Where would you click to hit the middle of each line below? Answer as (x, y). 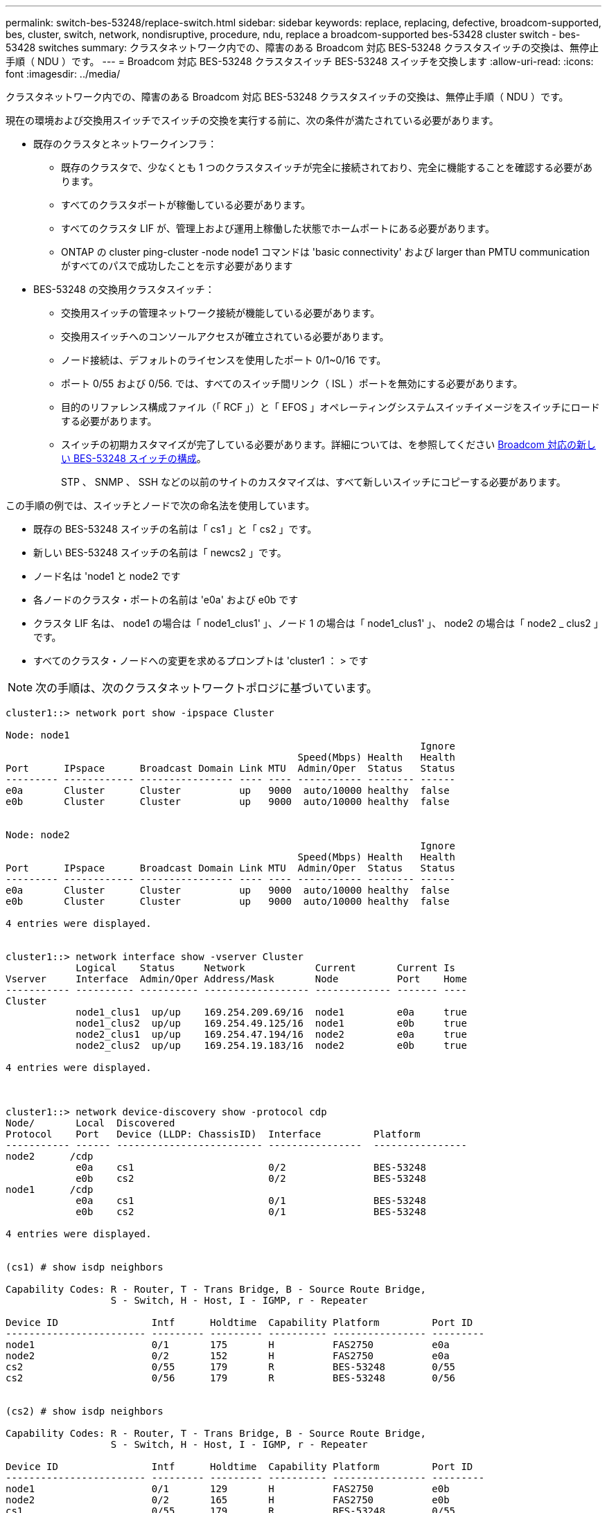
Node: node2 (38, 835)
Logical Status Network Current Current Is (266, 968)
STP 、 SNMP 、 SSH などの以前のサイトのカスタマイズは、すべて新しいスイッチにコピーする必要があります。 (314, 482)
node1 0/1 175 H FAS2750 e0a (228, 1345)
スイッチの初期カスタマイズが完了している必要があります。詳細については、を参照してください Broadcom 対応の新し (328, 444)
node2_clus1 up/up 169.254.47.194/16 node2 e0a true (271, 1034)
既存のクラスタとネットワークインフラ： (125, 144)
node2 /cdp (50, 1156)
